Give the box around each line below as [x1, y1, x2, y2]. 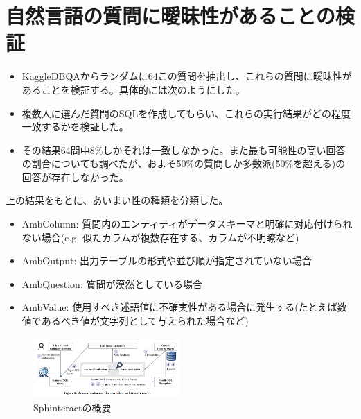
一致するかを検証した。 [21, 119, 129, 134]
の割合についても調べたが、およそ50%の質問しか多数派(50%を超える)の [21, 156, 346, 171]
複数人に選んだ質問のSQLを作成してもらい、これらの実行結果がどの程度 [21, 105, 351, 120]
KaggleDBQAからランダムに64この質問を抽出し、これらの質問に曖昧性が [21, 69, 352, 83]
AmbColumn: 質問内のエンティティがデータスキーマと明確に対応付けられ [21, 216, 353, 231]
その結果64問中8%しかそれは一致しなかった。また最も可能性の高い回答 [21, 142, 346, 157]
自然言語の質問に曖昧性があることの [6, 1, 335, 30]
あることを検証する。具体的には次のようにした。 [21, 82, 245, 96]
